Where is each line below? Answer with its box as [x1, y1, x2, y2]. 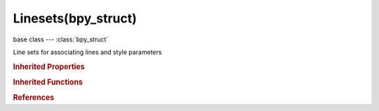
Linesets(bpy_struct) [13, 11, 137, 26]
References [13, 93, 55, 103]
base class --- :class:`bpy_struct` [13, 35, 109, 44]
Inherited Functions [13, 77, 84, 87]
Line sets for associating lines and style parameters [13, 48, 162, 56]
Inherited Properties [13, 62, 86, 72]
